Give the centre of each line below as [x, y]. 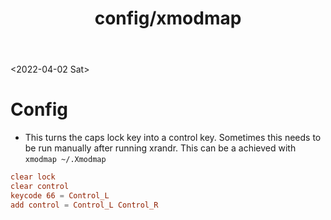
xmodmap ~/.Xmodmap [65, 160]
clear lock [33, 177]
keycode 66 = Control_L [60, 195]
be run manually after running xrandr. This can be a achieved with [160, 148]
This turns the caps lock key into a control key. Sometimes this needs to [173, 138]
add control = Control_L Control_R [84, 205]
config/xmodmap [168, 18]
